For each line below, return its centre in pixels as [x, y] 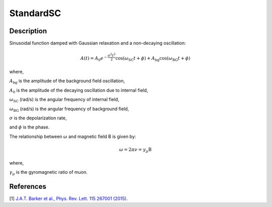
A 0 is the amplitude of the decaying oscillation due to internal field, [79, 91]
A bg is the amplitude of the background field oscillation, [67, 82]
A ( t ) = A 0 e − [94, 58]
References [28, 186]
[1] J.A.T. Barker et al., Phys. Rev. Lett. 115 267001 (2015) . [69, 198]
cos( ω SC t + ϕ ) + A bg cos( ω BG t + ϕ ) [153, 59]
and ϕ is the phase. [29, 127]
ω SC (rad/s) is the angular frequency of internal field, [64, 100]
